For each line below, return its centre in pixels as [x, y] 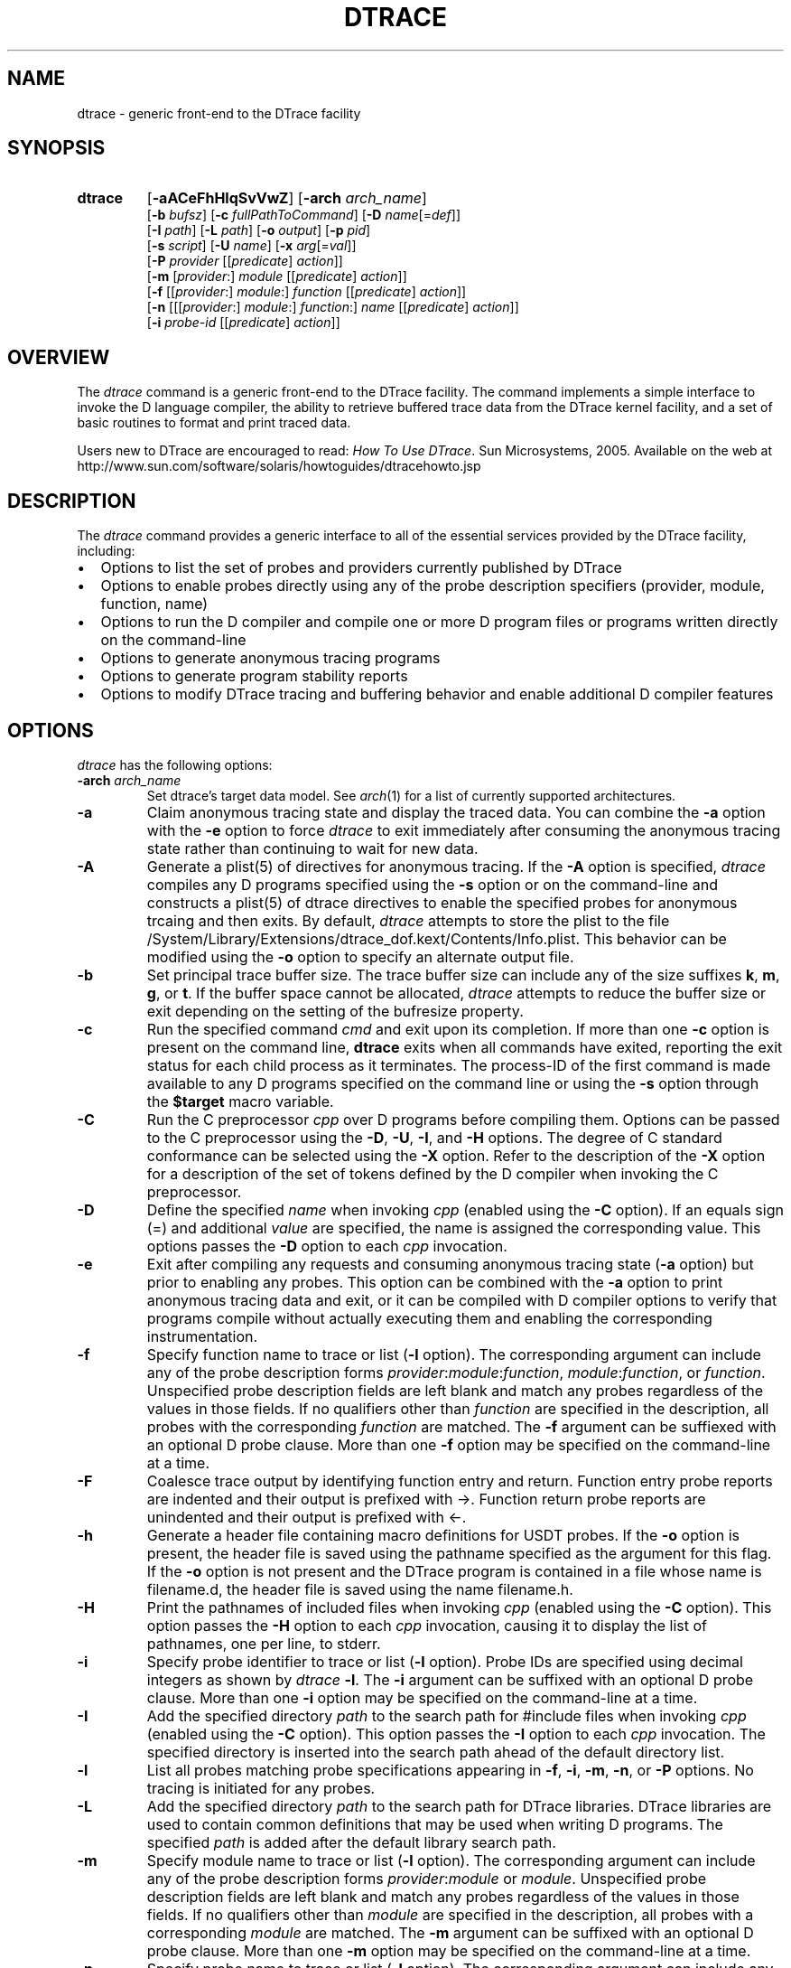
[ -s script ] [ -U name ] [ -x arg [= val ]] [251, 246]
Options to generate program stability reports [254, 676]
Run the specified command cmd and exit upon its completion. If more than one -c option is [458, 1029]
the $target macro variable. [240, 1101]
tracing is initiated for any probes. [261, 1788]
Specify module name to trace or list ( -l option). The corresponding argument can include [451, 1860]
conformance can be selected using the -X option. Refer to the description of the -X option [456, 1155]
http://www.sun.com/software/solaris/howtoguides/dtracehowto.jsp [279, 466]
